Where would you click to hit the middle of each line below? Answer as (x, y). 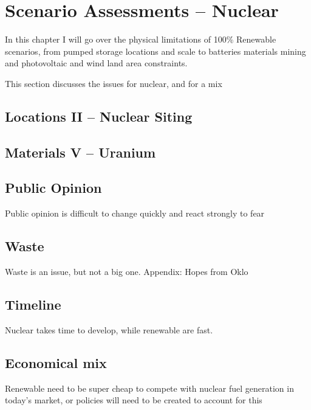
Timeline (33, 304)
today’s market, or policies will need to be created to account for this (134, 400)
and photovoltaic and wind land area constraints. (96, 63)
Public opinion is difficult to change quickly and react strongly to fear (135, 213)
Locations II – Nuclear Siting (99, 116)
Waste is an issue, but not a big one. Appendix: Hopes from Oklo (127, 272)
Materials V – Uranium (80, 152)
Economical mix (56, 362)
